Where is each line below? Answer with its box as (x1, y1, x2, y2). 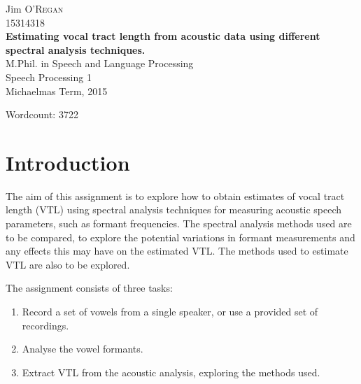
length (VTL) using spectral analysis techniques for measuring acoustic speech (6, 202, 342, 217)
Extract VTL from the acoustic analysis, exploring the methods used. (22, 364, 320, 379)
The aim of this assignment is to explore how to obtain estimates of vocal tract (6, 188, 345, 203)
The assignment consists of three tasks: (6, 280, 173, 295)
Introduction (6, 148, 130, 176)
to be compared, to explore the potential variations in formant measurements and (6, 229, 355, 244)
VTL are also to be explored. (6, 257, 130, 271)
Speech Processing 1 (6, 69, 92, 84)
